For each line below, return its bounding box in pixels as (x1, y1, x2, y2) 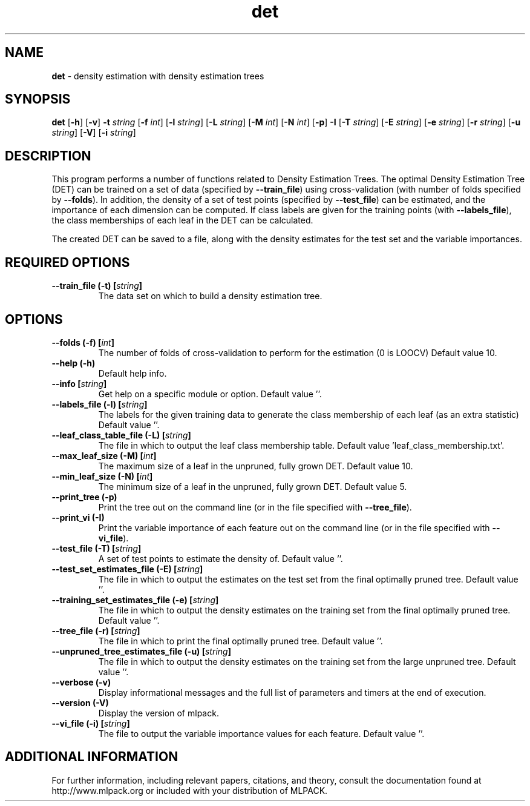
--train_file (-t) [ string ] (51, 280, 143, 291)
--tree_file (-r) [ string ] (51, 625, 140, 636)
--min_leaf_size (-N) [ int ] (51, 471, 153, 481)
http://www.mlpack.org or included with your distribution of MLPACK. (51, 785, 328, 796)
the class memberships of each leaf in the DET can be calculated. (51, 215, 313, 226)
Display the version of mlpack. (98, 707, 219, 718)
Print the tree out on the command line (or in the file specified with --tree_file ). (98, 501, 412, 512)
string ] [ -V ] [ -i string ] (51, 127, 136, 138)
